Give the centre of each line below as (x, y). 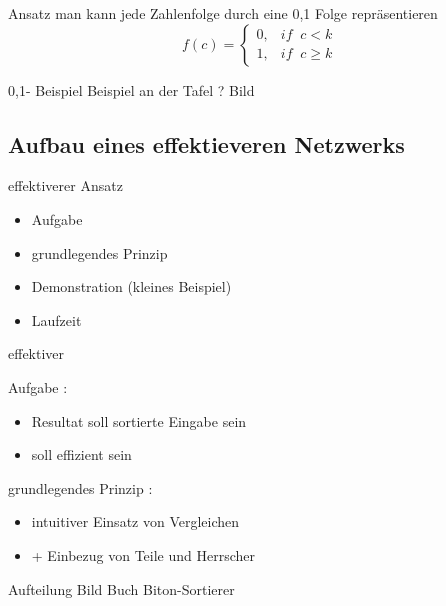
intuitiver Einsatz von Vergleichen (135, 521)
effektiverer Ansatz (65, 185)
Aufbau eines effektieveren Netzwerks (206, 143)
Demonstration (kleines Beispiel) (131, 286)
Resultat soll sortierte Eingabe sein (139, 420)
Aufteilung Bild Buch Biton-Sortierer (121, 588)
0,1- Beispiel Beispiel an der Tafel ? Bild (131, 89)
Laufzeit (56, 319)
